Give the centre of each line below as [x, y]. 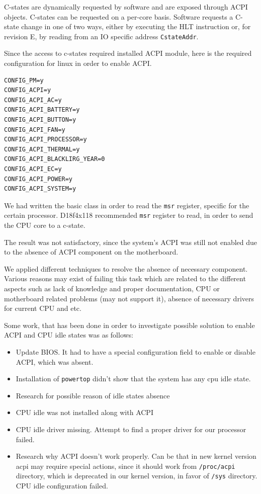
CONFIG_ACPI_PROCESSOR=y [46, 140]
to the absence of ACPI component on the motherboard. [91, 252]
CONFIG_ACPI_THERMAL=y [42, 149]
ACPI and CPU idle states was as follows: [69, 335]
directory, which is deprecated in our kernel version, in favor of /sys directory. [137, 476]
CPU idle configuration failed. [62, 486]
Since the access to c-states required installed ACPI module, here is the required [128, 53]
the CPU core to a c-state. [45, 225]
